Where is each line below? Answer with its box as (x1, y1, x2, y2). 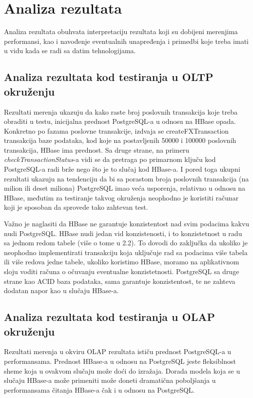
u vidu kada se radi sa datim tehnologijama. (4, 45, 136, 56)
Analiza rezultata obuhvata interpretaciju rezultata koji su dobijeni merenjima (4, 26, 238, 37)
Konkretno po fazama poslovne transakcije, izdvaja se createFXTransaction (4, 125, 229, 136)
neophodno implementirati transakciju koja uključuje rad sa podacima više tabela (4, 247, 248, 257)
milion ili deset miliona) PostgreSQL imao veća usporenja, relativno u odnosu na (4, 183, 246, 193)
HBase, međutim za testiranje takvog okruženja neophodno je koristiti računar (4, 192, 239, 202)
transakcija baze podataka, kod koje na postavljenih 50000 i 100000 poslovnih (4, 135, 236, 145)
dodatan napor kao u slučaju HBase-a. (4, 285, 119, 296)
